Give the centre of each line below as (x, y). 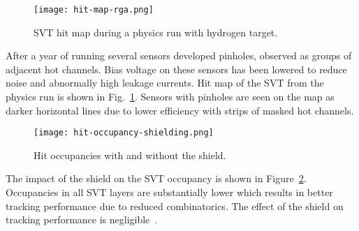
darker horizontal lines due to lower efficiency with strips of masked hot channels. (180, 110)
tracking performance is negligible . (82, 219)
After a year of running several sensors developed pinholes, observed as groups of (179, 55)
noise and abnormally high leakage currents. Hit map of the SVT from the (165, 83)
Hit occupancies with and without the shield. (130, 155)
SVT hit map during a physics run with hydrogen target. (156, 32)
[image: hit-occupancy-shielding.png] (124, 133)
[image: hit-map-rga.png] (94, 10)
